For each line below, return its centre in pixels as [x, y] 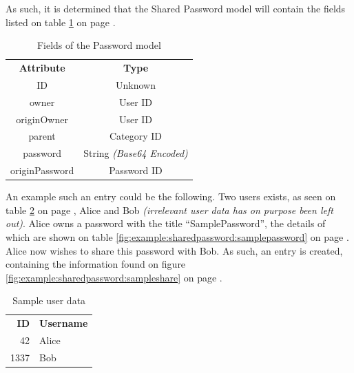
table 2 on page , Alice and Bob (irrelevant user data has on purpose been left [169, 210]
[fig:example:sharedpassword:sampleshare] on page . [114, 277]
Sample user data [49, 300]
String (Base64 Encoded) [136, 153]
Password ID [136, 170]
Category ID [136, 136]
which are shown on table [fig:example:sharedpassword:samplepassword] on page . [177, 236]
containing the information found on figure [96, 264]
